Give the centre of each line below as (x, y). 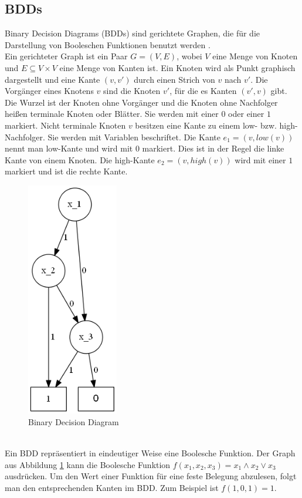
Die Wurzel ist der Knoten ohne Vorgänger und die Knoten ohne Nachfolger (141, 102)
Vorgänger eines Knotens (49, 91)
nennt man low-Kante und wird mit (69, 148)
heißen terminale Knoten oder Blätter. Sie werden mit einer (112, 114)
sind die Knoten (132, 91)
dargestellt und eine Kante (52, 79)
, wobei (189, 56)
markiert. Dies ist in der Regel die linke (213, 148)
